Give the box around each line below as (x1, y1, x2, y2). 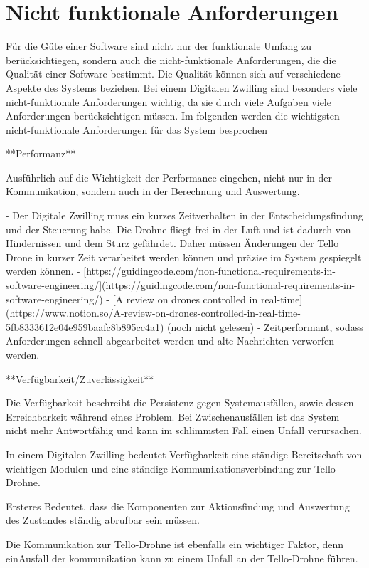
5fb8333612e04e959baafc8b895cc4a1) (6, 319, 164, 334)
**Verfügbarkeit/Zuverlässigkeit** (6, 371, 154, 386)
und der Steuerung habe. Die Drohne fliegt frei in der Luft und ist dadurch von (6, 221, 351, 236)
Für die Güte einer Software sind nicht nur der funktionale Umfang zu (6, 38, 312, 53)
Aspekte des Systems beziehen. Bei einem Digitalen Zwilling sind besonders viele (6, 80, 358, 95)
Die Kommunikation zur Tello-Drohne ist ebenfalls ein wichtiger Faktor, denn (6, 536, 343, 551)
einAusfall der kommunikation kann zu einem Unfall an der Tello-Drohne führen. (6, 550, 358, 565)
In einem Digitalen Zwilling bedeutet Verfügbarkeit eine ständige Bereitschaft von (6, 446, 363, 461)
